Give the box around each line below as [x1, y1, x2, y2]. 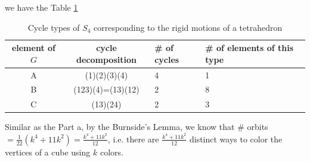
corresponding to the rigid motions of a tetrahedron [94, 21, 283, 33]
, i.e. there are [107, 132, 159, 145]
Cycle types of [27, 21, 80, 33]
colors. [100, 145, 123, 158]
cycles [154, 53, 179, 65]
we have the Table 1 [5, 1, 78, 13]
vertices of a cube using [5, 145, 91, 158]
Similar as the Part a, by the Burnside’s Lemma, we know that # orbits [5, 120, 268, 133]
